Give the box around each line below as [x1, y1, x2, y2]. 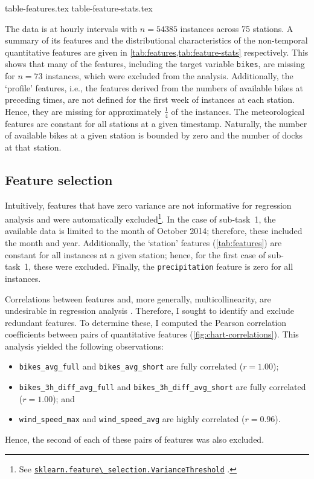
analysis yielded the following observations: [5, 339, 164, 352]
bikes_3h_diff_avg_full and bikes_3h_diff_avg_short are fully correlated [19, 380, 306, 393]
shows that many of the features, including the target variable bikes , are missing [5, 57, 305, 70]
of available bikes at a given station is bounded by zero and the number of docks [5, 129, 303, 142]
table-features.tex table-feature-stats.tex [5, 2, 153, 14]
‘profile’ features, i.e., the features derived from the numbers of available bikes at [5, 81, 304, 94]
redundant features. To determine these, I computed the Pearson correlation [5, 316, 287, 328]
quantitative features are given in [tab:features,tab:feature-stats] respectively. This [5, 45, 309, 58]
